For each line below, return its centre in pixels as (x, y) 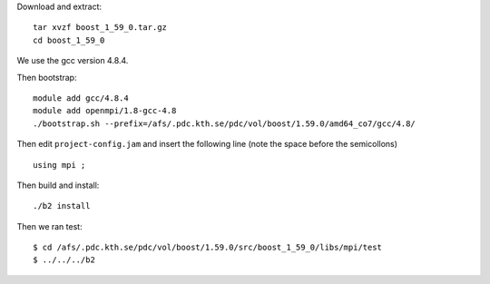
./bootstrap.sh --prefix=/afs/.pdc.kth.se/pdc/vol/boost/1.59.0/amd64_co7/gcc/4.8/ (225, 123)
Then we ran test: (49, 226)
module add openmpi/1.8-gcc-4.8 (105, 111)
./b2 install (62, 206)
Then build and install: (58, 185)
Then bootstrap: (47, 77)
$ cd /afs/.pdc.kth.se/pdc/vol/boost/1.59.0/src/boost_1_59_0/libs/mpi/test (208, 248)
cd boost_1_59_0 (69, 40)
